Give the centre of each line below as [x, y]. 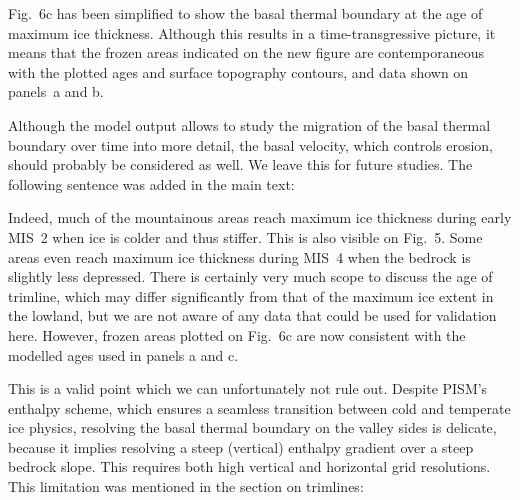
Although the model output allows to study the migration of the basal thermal [249, 124]
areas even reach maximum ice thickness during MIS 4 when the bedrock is [239, 256]
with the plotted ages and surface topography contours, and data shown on [238, 71]
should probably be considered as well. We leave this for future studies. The [240, 164]
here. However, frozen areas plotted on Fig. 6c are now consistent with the [237, 334]
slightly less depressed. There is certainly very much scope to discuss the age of [250, 276]
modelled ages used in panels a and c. [123, 354]
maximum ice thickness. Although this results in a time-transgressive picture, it [252, 32]
